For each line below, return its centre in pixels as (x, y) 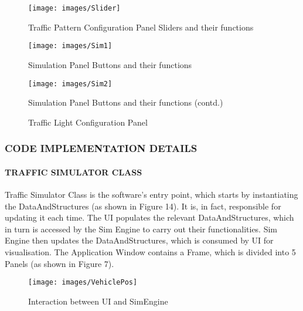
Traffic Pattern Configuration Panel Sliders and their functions (141, 27)
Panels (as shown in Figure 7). (59, 263)
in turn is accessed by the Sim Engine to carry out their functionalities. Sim (141, 229)
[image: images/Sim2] (70, 84)
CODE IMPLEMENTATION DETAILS (101, 148)
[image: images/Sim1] (70, 46)
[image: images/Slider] (74, 8)
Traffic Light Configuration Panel (88, 122)
